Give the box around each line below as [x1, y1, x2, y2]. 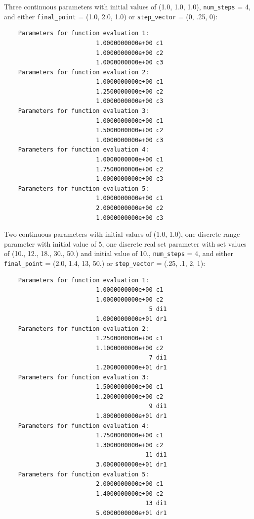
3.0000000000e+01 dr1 [96, 461, 167, 468]
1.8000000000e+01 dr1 [96, 413, 167, 419]
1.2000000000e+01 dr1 [96, 364, 167, 371]
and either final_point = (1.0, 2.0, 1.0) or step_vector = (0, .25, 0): [4, 11, 218, 21]
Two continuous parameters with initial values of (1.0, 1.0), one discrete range [4, 229, 240, 239]
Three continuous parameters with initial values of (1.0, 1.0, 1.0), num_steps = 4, [4, 1, 251, 11]
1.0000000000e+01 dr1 [96, 315, 167, 323]
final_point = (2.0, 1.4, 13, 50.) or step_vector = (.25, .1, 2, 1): [4, 258, 206, 268]
